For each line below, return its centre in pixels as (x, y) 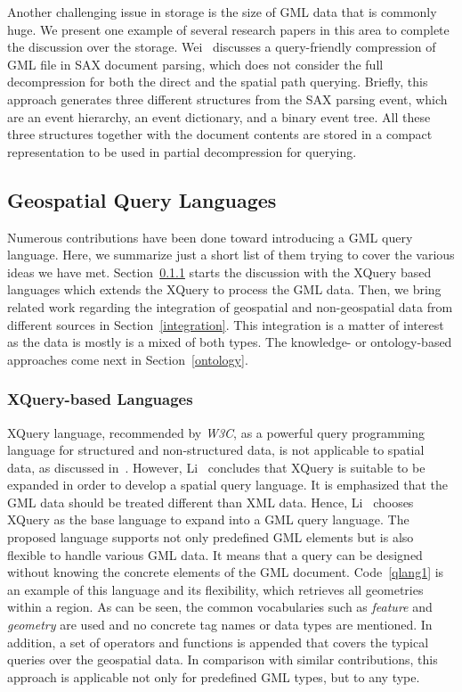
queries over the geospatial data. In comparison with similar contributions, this (223, 659)
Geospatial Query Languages (142, 199)
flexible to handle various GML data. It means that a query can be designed (215, 554)
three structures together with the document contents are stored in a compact (220, 134)
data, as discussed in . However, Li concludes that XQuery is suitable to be (216, 467)
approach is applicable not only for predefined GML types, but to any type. (214, 676)
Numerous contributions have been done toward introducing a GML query (210, 237)
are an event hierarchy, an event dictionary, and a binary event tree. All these (219, 116)
